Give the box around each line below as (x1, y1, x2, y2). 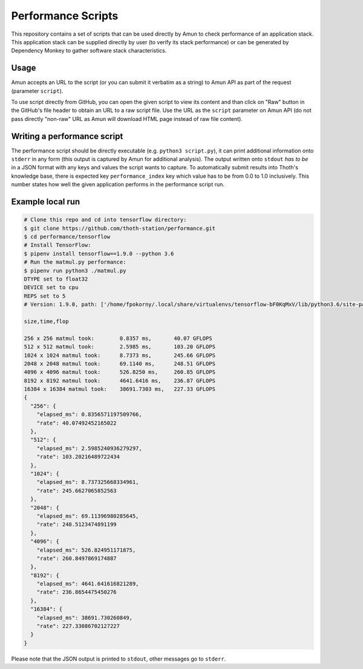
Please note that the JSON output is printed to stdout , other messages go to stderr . (11, 655, 226, 662)
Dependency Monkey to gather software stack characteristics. (11, 47, 167, 54)
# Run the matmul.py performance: (24, 259, 126, 266)
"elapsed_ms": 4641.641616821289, (36, 581, 139, 587)
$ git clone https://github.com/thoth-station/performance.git (24, 224, 216, 232)
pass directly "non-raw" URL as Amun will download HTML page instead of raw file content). (11, 115, 243, 122)
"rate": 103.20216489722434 (36, 454, 120, 460)
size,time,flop (24, 318, 69, 325)
